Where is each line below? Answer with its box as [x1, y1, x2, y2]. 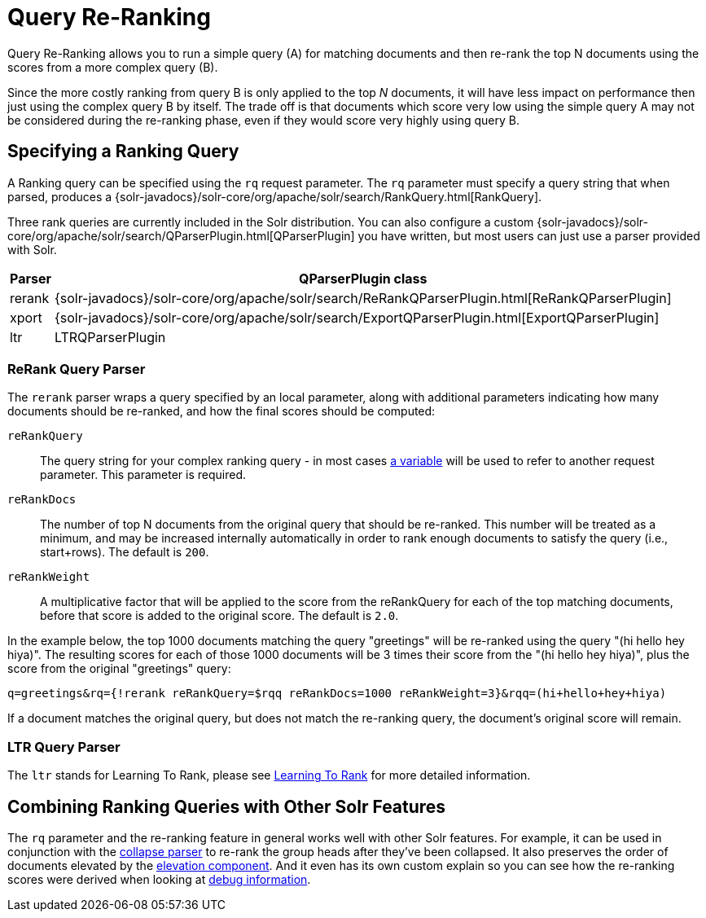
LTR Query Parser [7, 738, 121, 755]
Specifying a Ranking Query [7, 141, 239, 162]
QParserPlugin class [298, 270, 428, 287]
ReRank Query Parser [7, 360, 146, 377]
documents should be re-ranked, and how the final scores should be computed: [7, 404, 436, 419]
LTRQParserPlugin [54, 328, 166, 345]
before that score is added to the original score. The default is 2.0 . [40, 608, 399, 623]
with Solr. [7, 242, 57, 257]
